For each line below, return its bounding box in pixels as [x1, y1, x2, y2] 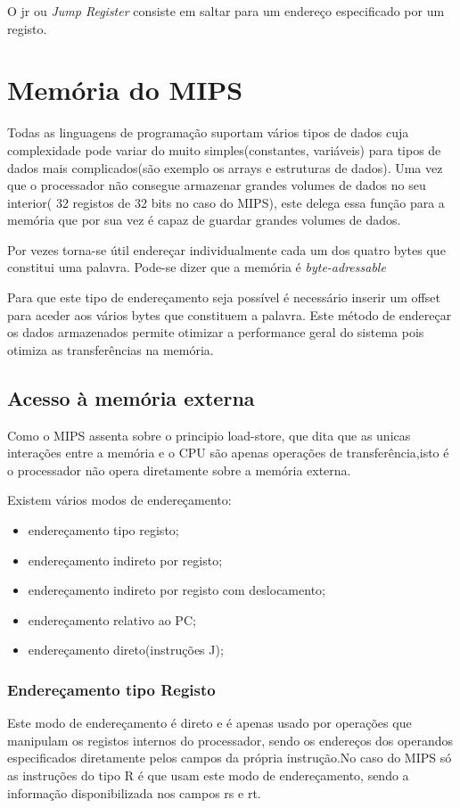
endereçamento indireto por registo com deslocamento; [28, 581, 325, 599]
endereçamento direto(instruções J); [28, 640, 224, 659]
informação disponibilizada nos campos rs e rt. [7, 783, 261, 802]
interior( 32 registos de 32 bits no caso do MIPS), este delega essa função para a [7, 193, 445, 211]
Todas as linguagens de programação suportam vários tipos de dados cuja [7, 123, 409, 142]
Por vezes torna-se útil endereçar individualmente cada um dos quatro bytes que [7, 240, 446, 259]
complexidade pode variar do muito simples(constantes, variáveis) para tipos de [7, 140, 441, 159]
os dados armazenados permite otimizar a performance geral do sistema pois [7, 323, 424, 342]
